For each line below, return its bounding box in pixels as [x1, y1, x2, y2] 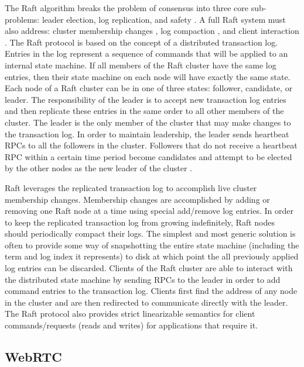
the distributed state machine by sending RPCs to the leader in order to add [5, 273, 281, 285]
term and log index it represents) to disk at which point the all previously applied [5, 250, 299, 262]
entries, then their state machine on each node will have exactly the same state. [5, 70, 291, 82]
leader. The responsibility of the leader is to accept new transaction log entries [5, 93, 286, 105]
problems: [5, 13, 40, 25]
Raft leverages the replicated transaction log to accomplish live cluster [5, 181, 257, 193]
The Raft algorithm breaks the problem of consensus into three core [5, 2, 249, 13]
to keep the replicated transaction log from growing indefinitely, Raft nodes [5, 216, 275, 228]
